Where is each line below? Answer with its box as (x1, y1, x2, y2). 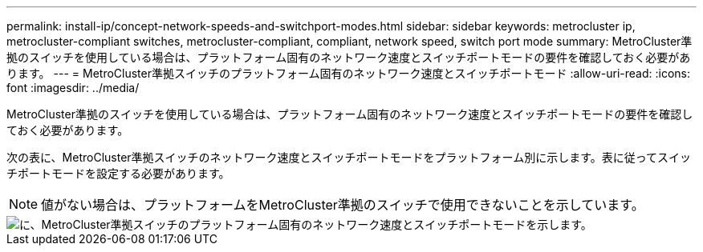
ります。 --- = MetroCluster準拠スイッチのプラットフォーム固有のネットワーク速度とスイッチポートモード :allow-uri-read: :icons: (6, 66, 690, 80)
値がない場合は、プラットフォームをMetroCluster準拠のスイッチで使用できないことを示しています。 (41, 197, 644, 213)
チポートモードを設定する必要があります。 (6, 166, 230, 180)
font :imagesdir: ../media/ (6, 81, 140, 94)
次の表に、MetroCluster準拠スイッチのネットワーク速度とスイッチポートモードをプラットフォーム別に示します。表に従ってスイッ (6, 150, 692, 164)
